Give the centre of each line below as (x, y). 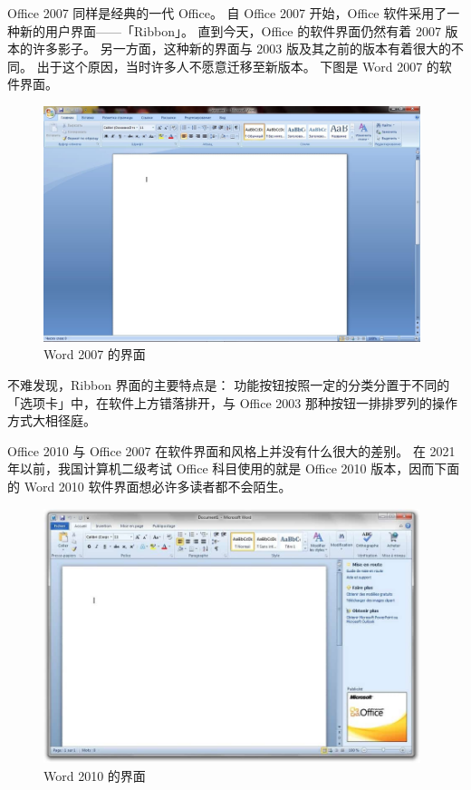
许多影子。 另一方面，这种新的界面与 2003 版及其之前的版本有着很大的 (241, 49)
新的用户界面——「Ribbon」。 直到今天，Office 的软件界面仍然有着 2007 (230, 30)
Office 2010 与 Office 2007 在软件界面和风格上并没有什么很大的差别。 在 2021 (231, 450)
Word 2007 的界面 (95, 354)
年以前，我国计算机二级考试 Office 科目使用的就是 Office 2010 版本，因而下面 (234, 468)
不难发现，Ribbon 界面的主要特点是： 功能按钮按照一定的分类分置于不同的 (229, 384)
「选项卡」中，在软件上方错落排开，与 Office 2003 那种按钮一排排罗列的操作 (232, 402)
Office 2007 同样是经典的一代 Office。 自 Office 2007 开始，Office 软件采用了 (227, 13)
